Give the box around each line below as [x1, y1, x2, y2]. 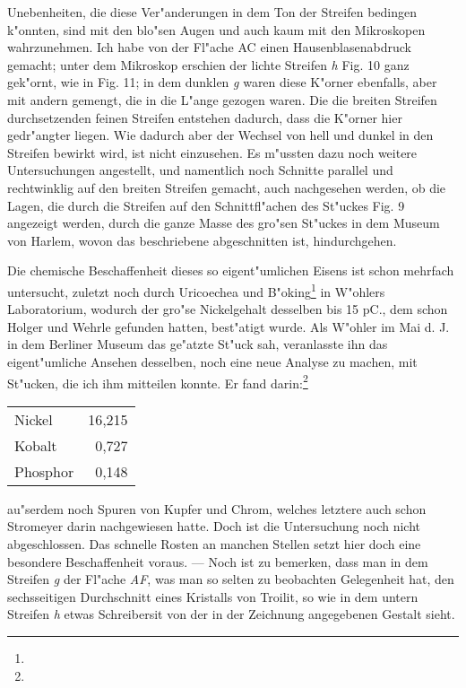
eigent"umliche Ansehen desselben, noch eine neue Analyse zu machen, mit [7, 352, 418, 370]
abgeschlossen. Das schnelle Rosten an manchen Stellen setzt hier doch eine [7, 534, 421, 553]
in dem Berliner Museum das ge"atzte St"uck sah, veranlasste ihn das [7, 335, 388, 353]
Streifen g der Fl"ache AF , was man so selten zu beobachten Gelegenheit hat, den [7, 570, 454, 588]
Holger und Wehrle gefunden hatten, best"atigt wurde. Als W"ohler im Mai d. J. [7, 317, 450, 335]
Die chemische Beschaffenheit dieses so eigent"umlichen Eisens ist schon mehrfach [7, 261, 454, 280]
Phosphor [14, 460, 74, 482]
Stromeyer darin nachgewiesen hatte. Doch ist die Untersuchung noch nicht [7, 517, 421, 536]
